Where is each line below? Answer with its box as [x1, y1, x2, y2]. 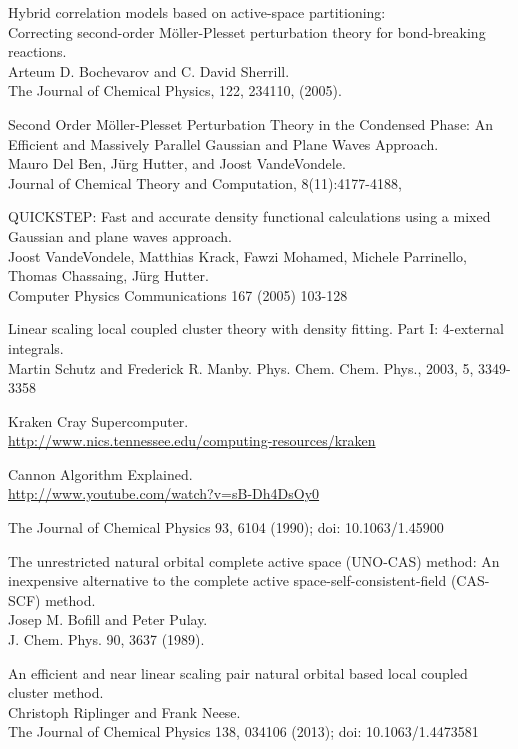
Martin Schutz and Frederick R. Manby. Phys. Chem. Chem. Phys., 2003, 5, [8, 357, 474, 378]
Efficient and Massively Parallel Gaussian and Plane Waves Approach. [8, 133, 439, 154]
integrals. [8, 337, 64, 358]
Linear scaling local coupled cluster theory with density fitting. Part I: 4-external [8, 318, 504, 339]
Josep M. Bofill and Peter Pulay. [8, 609, 208, 630]
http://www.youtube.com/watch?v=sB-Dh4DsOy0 [8, 483, 320, 504]
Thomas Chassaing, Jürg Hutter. [8, 265, 209, 286]
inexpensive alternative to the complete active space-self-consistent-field [8, 570, 447, 591]
